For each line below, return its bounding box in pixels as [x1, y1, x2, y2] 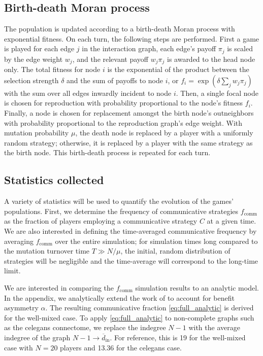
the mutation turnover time [4, 245, 90, 256]
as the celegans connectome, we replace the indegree [4, 322, 166, 333]
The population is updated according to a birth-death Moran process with [4, 23, 235, 34]
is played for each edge [4, 43, 75, 54]
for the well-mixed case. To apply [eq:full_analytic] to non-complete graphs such [4, 312, 254, 323]
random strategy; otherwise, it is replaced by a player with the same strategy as [4, 137, 253, 148]
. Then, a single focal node [176, 87, 258, 98]
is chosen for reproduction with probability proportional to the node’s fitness [4, 97, 243, 108]
